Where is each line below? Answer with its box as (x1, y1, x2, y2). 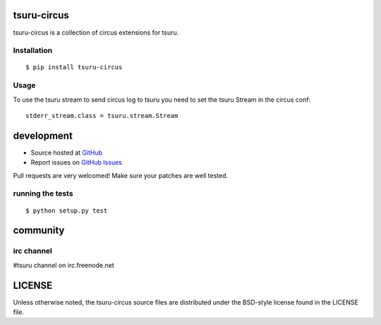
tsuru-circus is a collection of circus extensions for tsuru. (13, 28, 179, 37)
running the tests (13, 189, 73, 199)
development (13, 129, 73, 141)
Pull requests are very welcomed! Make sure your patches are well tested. (13, 171, 229, 179)
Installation (13, 46, 53, 56)
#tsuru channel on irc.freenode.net (13, 261, 114, 269)
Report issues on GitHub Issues (30, 158, 123, 167)
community (13, 225, 65, 237)
